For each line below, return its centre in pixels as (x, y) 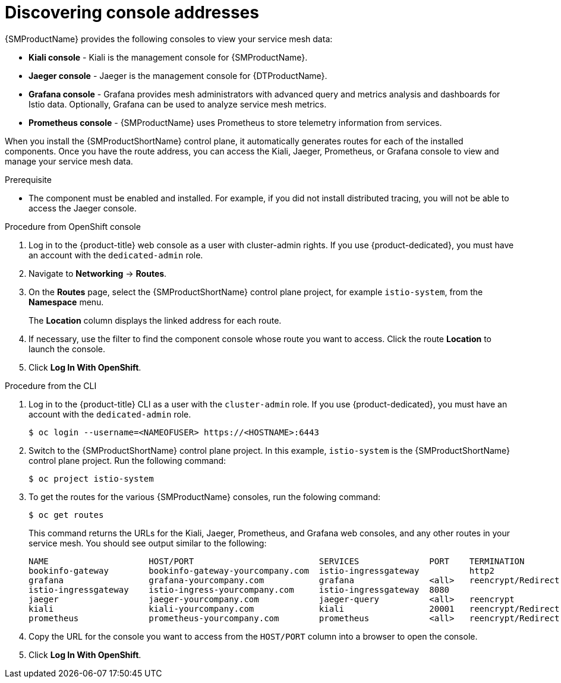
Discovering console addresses (132, 12)
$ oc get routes (66, 515)
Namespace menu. (66, 302)
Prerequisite (28, 179)
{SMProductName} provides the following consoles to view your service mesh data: (169, 39)
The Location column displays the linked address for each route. (155, 320)
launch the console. (67, 349)
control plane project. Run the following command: (127, 460)
